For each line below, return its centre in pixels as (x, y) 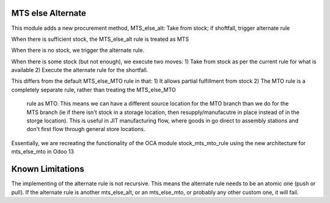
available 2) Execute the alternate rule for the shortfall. (80, 70)
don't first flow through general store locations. (86, 129)
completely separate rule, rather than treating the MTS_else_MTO (94, 90)
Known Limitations (48, 169)
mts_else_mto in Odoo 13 (43, 152)
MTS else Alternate (49, 13)
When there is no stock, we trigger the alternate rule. (78, 50)
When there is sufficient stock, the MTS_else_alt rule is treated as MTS (100, 39)
